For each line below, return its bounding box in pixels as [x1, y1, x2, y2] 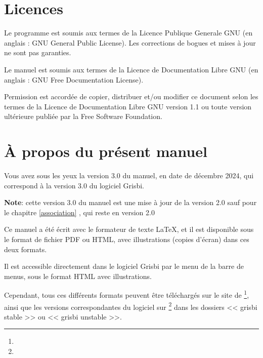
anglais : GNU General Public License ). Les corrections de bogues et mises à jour [4, 37, 256, 48]
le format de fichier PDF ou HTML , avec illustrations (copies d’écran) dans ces [4, 233, 249, 244]
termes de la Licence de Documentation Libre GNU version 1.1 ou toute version [4, 101, 252, 111]
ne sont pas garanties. [4, 47, 71, 58]
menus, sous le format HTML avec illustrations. [4, 270, 152, 281]
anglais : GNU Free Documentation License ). [4, 74, 144, 85]
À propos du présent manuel [4, 141, 207, 162]
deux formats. [4, 244, 47, 254]
